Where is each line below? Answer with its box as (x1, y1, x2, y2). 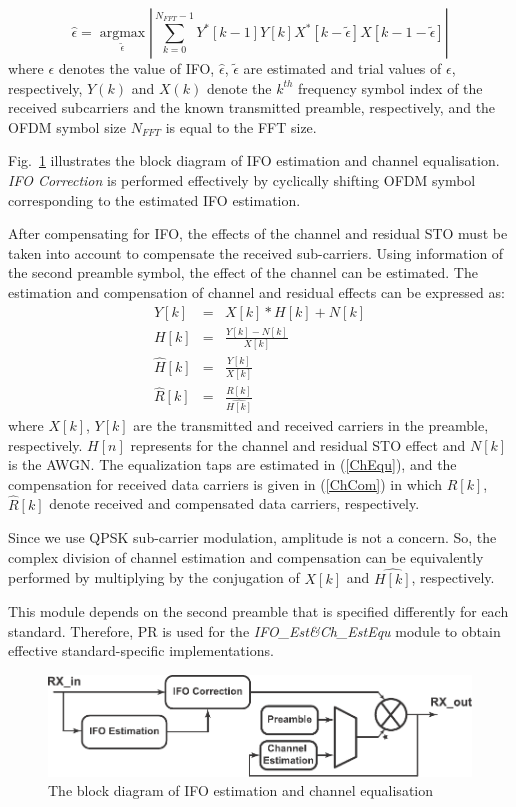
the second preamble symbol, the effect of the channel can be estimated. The (8, 262, 478, 283)
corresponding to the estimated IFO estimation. (8, 189, 301, 210)
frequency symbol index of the (298, 77, 483, 98)
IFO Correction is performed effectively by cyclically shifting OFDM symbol (8, 169, 476, 190)
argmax (99, 26, 146, 40)
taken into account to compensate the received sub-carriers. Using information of (8, 242, 504, 263)
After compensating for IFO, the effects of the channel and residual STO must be (8, 223, 508, 244)
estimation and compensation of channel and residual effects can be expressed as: (8, 281, 505, 302)
